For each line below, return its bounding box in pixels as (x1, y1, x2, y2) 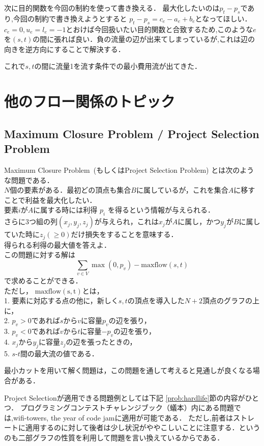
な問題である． (4, 174, 54, 185)
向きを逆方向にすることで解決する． (4, 43, 125, 54)
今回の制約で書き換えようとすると (13, 13, 127, 23)
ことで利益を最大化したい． (4, 194, 97, 205)
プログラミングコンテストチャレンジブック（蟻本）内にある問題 (20, 402, 234, 413)
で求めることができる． (4, 275, 82, 286)
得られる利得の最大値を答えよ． (4, 239, 111, 250)
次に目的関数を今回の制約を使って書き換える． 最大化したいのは (4, 3, 220, 13)
